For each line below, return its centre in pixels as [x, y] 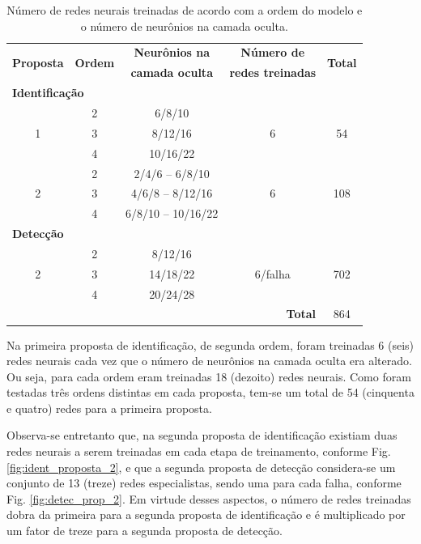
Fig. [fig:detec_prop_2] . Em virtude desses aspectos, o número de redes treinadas [209, 498]
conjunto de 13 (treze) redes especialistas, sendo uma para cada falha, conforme [204, 483]
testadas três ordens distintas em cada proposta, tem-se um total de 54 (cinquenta [210, 392]
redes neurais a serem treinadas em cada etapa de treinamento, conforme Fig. [199, 451]
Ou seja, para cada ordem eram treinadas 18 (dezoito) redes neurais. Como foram [209, 376]
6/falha [272, 273]
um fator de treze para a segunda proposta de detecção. [145, 531]
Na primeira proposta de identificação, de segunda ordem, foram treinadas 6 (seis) [210, 344]
